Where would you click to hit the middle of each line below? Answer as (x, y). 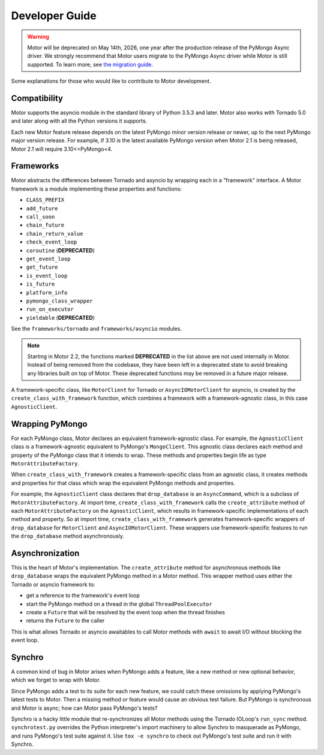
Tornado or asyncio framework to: (53, 584)
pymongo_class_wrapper (59, 301)
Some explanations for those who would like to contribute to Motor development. (111, 81)
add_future (42, 208)
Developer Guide (54, 16)
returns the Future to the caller (65, 621)
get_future (42, 267)
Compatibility (37, 98)
